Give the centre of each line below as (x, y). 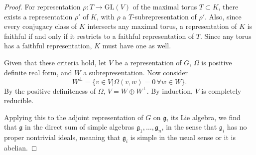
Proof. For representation (42, 6)
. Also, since (223, 16)
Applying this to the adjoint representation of (74, 117)
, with (105, 16)
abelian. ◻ (21, 148)
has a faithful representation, (48, 46)
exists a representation (38, 16)
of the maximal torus (165, 6)
